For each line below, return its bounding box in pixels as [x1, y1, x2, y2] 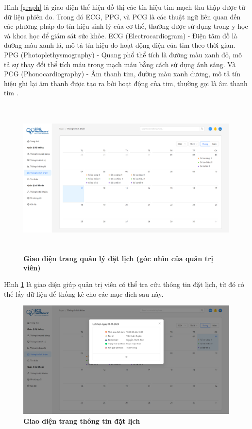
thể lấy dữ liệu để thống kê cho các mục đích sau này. [4, 288, 164, 299]
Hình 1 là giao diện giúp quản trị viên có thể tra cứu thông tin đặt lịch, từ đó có [4, 279, 244, 289]
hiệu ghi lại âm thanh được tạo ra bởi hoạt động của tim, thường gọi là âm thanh [4, 78, 248, 88]
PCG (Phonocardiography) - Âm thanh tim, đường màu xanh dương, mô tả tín [4, 69, 241, 79]
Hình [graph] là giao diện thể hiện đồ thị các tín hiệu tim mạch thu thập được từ [4, 2, 246, 12]
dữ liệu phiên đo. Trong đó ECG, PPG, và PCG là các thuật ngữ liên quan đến [4, 11, 241, 21]
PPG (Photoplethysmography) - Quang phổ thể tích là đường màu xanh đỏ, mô [4, 49, 242, 59]
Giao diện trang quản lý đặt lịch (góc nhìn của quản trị [23, 253, 213, 263]
